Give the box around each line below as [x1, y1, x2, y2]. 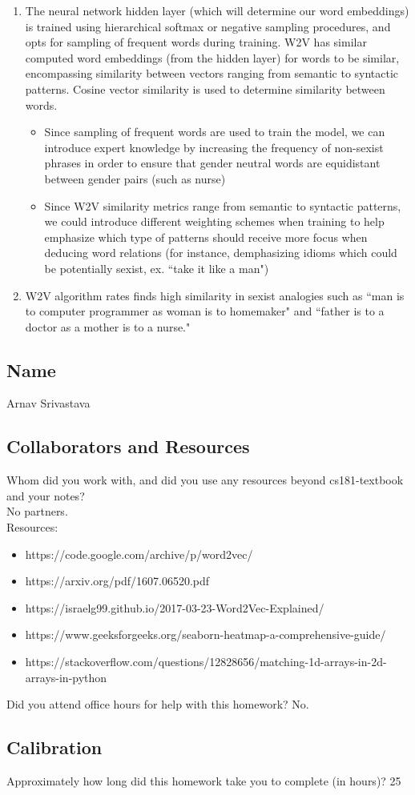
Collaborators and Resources [6, 434, 250, 459]
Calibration [6, 735, 103, 760]
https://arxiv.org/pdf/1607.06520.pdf [25, 572, 210, 589]
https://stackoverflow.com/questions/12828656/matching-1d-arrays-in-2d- [25, 653, 387, 670]
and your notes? [6, 487, 85, 504]
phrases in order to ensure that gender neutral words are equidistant [44, 155, 381, 171]
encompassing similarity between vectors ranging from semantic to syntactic [25, 65, 399, 82]
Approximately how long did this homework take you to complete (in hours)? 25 [6, 773, 401, 789]
